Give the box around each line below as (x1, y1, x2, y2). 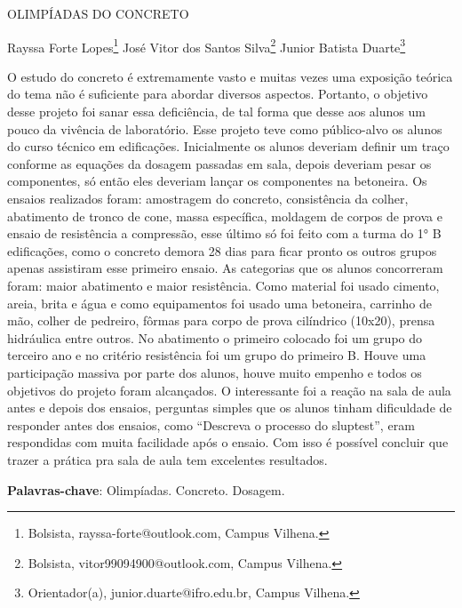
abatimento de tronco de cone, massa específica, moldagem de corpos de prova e (7, 206, 442, 225)
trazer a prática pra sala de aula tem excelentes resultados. (7, 450, 328, 468)
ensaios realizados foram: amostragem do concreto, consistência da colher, (7, 189, 409, 207)
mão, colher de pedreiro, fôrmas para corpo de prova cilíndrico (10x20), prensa (7, 311, 435, 330)
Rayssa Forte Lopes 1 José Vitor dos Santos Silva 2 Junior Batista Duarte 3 (7, 35, 406, 56)
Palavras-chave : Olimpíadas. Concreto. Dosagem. (7, 480, 285, 499)
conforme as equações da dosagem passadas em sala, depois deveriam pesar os (7, 154, 432, 172)
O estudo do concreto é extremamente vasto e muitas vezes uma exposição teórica (7, 67, 453, 85)
